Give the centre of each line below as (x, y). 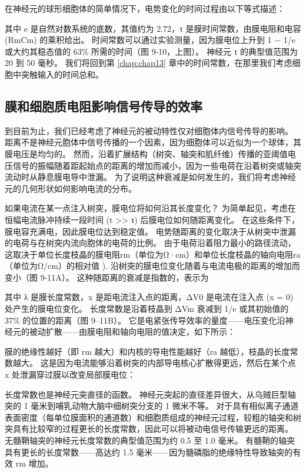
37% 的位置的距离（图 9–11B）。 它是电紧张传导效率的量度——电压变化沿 (145, 320)
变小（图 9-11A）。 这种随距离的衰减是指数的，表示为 (107, 277)
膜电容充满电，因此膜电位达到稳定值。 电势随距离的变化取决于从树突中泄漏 (150, 231)
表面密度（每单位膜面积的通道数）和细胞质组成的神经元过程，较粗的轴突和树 (153, 417)
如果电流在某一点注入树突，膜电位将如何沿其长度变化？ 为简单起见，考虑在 (150, 208)
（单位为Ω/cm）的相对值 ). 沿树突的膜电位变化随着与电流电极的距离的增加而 (152, 266)
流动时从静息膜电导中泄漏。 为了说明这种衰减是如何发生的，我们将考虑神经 (150, 177)
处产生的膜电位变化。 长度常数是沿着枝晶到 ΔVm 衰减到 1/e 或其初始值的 (147, 309)
